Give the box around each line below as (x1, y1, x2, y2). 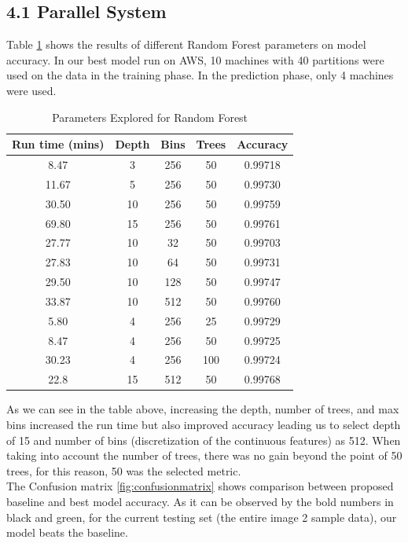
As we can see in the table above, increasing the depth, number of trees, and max (6, 401, 399, 417)
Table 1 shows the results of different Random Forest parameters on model (6, 36, 366, 53)
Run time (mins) (12, 136, 105, 152)
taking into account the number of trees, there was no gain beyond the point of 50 (6, 447, 402, 464)
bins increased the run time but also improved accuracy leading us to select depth (6, 416, 401, 432)
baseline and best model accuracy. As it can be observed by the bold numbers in (6, 493, 394, 509)
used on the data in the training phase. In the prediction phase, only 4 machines (6, 67, 394, 83)
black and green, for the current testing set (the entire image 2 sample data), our (6, 508, 397, 525)
